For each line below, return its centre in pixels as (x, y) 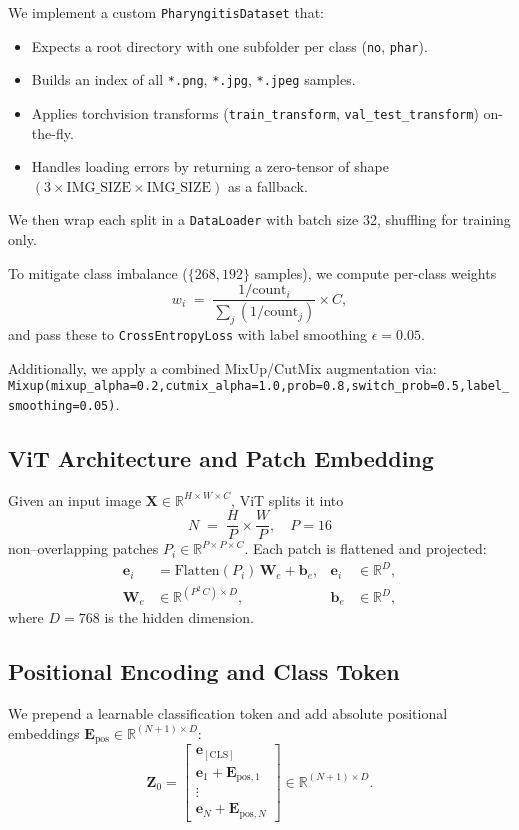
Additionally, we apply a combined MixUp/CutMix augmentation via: (222, 367)
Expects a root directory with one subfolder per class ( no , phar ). (229, 45)
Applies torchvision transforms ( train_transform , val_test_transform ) (255, 112)
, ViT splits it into (287, 499)
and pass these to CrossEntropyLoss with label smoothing (188, 333)
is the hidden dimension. (179, 617)
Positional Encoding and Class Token (204, 671)
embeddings (44, 732)
